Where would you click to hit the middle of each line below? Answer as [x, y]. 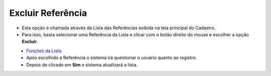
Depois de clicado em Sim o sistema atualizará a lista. [82, 65]
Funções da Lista [44, 51]
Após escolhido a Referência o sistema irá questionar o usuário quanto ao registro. [112, 58]
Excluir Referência [48, 13]
